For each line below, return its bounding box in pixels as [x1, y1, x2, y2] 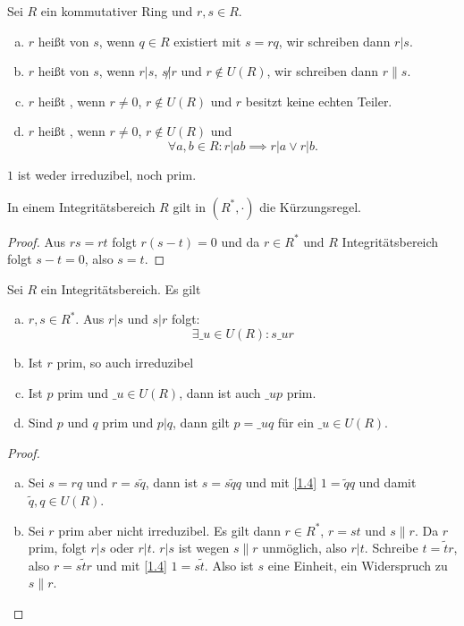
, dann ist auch [179, 383, 261, 402]
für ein [277, 413, 314, 432]
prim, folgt [28, 538, 87, 557]
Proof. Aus [7, 232, 65, 250]
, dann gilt [173, 413, 230, 432]
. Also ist [204, 555, 254, 574]
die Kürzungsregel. [259, 197, 361, 216]
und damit [359, 473, 417, 492]
